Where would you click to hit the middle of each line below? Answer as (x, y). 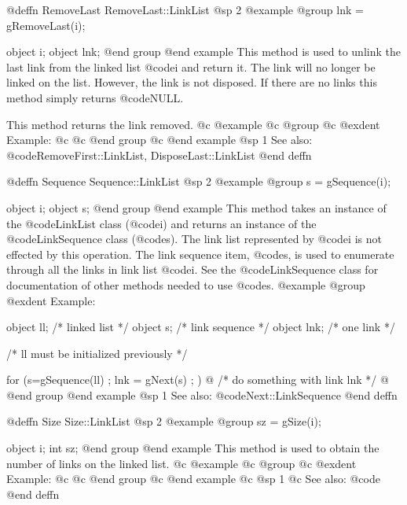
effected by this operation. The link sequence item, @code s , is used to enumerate (200, 254)
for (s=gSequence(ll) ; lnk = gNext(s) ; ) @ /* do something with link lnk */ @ (198, 380)
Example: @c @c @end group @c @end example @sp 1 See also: (159, 140)
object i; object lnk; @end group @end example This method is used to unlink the (203, 52)
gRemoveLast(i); (46, 25)
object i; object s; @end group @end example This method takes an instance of (196, 207)
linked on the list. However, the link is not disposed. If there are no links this (192, 82)
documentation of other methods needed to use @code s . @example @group (186, 284)
